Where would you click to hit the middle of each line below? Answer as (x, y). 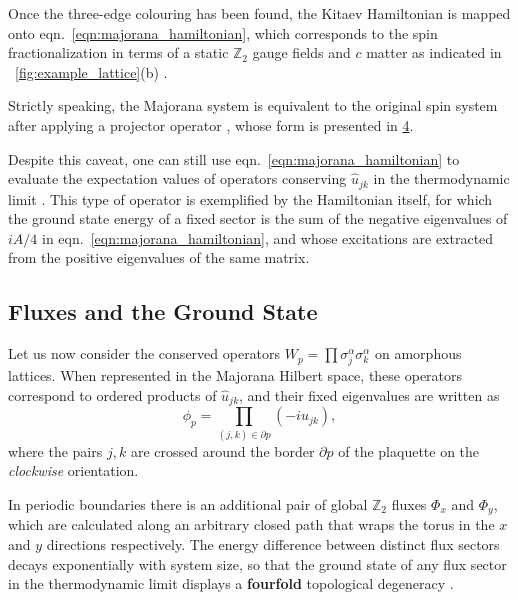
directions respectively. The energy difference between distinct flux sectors (273, 543)
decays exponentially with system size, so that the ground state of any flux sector (257, 563)
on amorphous (418, 353)
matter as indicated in (434, 52)
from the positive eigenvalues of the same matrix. (159, 257)
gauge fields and (301, 52)
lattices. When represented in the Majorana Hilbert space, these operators (235, 375)
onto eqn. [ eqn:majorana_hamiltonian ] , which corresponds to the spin (223, 32)
